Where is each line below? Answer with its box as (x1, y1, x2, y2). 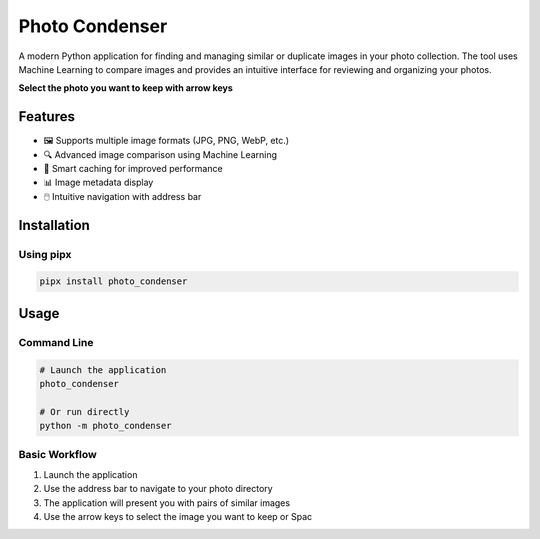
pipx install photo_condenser (39, 276, 188, 287)
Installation (18, 216, 90, 234)
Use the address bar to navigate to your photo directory (43, 483, 274, 495)
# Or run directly (39, 406, 130, 417)
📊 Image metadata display (43, 176, 154, 189)
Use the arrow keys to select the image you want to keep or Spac (43, 510, 313, 522)
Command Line (18, 335, 94, 349)
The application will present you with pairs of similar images (43, 496, 290, 509)
